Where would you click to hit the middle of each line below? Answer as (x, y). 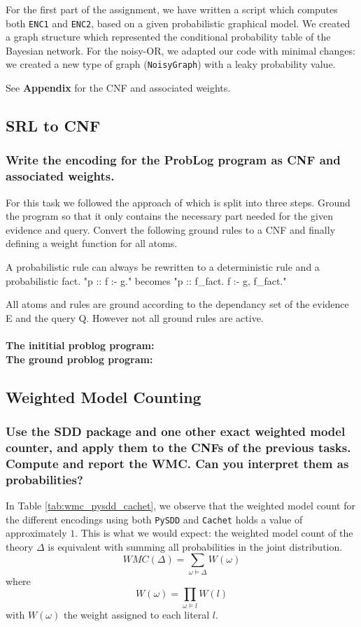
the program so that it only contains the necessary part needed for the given (169, 216)
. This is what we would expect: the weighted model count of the (214, 533)
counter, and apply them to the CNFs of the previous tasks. (178, 447)
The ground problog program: (79, 359)
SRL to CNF (53, 126)
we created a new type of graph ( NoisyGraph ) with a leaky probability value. (171, 64)
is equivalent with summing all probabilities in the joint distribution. (195, 546)
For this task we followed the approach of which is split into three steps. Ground (178, 202)
